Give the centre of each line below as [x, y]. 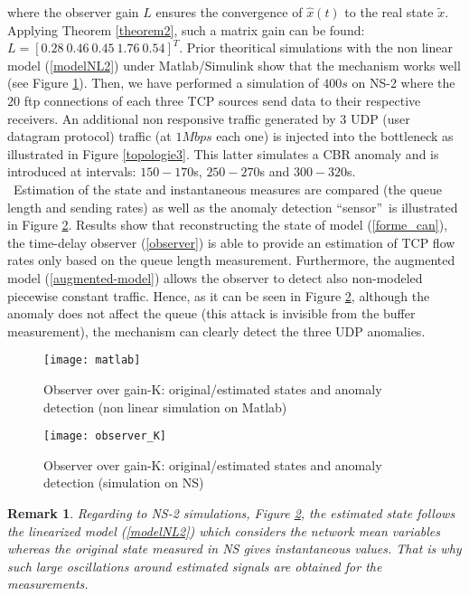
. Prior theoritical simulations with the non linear [316, 47]
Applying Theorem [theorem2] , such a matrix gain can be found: [186, 29]
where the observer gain [73, 12]
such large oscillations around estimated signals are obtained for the [195, 566]
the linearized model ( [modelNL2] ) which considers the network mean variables [224, 530]
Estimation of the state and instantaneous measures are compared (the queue [228, 189]
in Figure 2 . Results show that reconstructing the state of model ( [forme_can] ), [228, 225]
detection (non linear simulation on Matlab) [165, 407]
